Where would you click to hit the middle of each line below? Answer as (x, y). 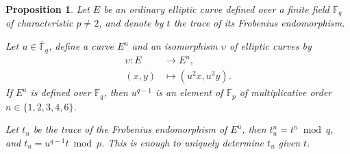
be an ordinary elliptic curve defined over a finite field (216, 9)
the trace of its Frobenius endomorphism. (259, 23)
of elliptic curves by (271, 46)
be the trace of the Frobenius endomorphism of (130, 129)
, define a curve (82, 46)
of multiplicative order (286, 92)
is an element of (189, 92)
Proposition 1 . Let (48, 9)
